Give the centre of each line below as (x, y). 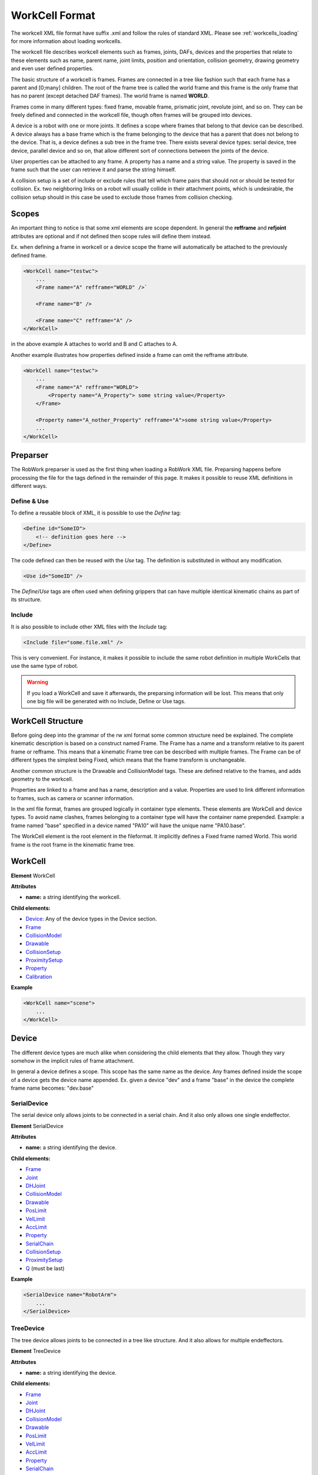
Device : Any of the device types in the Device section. (91, 919)
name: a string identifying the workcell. (73, 897)
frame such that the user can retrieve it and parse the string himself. (93, 170)
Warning (37, 682)
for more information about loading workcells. (66, 41)
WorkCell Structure (47, 721)
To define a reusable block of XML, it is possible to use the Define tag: (96, 513)
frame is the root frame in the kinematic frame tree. (73, 844)
